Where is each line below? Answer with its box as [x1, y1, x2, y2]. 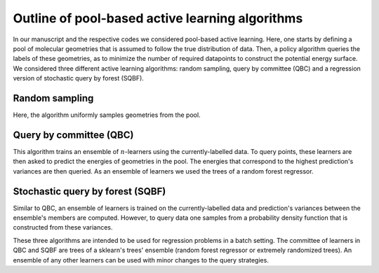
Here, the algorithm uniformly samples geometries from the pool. [13, 111, 201, 119]
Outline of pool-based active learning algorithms [13, 10, 303, 26]
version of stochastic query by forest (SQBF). [13, 74, 144, 83]
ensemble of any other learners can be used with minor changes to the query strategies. [13, 255, 270, 264]
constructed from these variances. [13, 223, 113, 232]
